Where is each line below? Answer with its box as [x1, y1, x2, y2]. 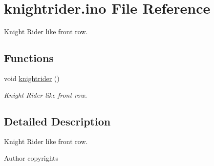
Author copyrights [4, 152, 59, 163]
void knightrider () [4, 73, 60, 83]
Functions [4, 50, 54, 65]
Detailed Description [4, 113, 111, 128]
